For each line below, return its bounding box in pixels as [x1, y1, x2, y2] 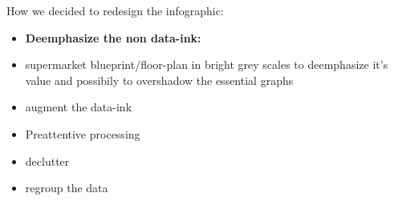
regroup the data [25, 179, 108, 196]
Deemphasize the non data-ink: [25, 29, 201, 46]
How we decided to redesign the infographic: [6, 2, 224, 18]
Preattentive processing [25, 125, 140, 142]
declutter [25, 152, 70, 169]
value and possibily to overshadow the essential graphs [25, 71, 294, 88]
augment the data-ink [25, 98, 132, 115]
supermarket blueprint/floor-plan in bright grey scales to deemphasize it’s [25, 56, 388, 73]
